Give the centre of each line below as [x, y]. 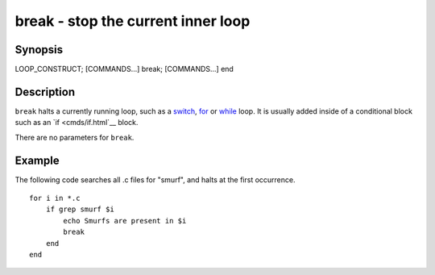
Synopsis [39, 50]
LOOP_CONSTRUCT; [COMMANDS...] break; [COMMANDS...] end [124, 69]
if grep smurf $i [80, 209]
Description [45, 92]
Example [37, 160]
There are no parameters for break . [75, 137]
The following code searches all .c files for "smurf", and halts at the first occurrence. [155, 179]
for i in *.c [55, 198]
